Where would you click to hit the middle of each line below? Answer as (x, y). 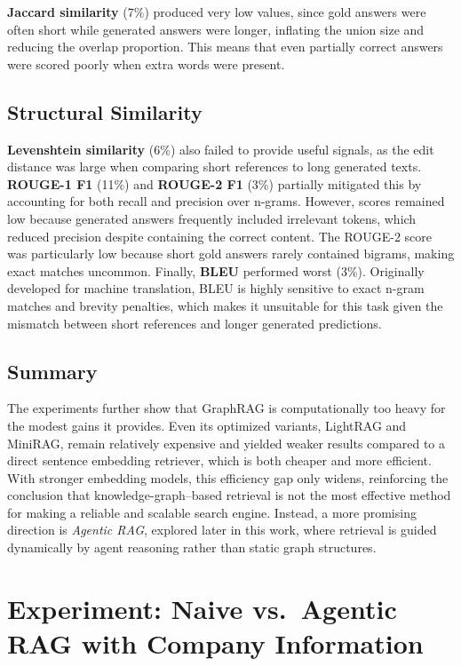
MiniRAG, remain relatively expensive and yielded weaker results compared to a (227, 443)
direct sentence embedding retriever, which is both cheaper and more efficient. (219, 460)
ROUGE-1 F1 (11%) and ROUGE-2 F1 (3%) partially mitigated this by (215, 183)
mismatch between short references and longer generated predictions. (195, 323)
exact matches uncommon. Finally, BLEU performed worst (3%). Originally (216, 270)
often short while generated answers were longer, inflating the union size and (216, 29)
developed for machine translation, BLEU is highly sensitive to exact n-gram (216, 288)
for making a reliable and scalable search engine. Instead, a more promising (212, 512)
